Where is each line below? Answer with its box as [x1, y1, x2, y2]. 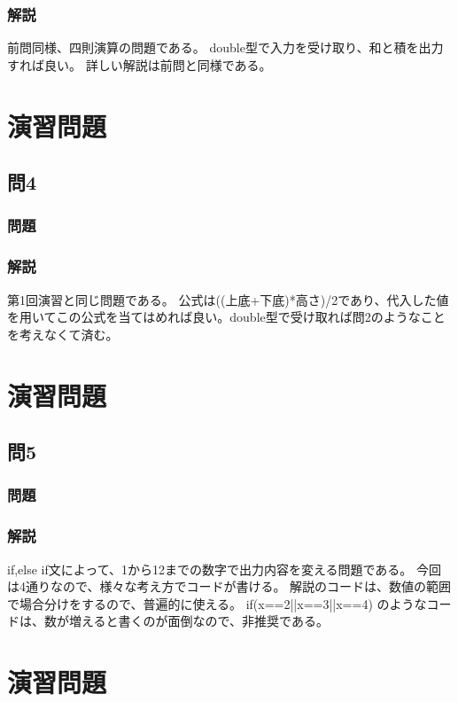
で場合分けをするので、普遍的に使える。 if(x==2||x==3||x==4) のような [7, 594, 427, 612]
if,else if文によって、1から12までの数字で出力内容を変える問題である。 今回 [7, 559, 442, 578]
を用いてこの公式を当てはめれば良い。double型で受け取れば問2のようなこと [7, 308, 446, 326]
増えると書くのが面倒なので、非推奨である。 [68, 612, 329, 630]
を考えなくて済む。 [7, 324, 119, 343]
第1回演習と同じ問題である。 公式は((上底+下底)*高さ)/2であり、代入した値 [7, 290, 449, 308]
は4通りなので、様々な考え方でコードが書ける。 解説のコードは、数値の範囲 [7, 577, 452, 596]
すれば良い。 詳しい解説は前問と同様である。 [7, 55, 272, 74]
